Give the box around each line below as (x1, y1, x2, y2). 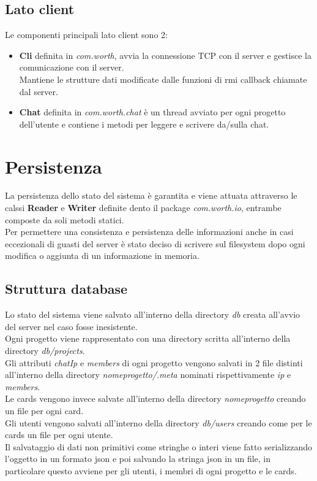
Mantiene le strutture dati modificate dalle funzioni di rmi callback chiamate (19, 72, 307, 85)
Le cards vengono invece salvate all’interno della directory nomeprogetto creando (5, 392, 306, 405)
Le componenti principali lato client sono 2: (5, 28, 168, 41)
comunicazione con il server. (19, 61, 124, 74)
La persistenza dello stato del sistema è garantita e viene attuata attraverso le (5, 189, 297, 202)
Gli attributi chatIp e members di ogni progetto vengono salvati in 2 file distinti (5, 356, 303, 369)
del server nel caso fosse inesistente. (5, 320, 138, 333)
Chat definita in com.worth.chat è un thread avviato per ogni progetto (19, 106, 286, 118)
